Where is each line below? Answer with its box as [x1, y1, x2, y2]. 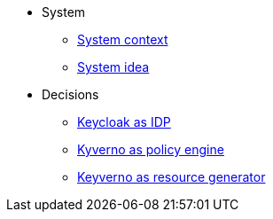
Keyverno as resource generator [77, 169, 266, 184]
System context [77, 32, 168, 47]
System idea [77, 59, 150, 74]
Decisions [42, 87, 99, 102]
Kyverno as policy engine [77, 142, 224, 157]
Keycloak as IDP [77, 114, 171, 129]
